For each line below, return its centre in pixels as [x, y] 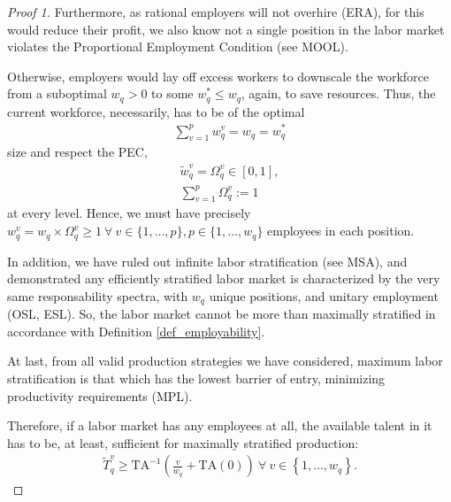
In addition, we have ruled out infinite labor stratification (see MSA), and [207, 261]
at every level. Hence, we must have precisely [129, 213]
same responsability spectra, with [98, 295]
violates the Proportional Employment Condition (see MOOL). [178, 46]
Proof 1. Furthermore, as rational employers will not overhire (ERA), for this [216, 12]
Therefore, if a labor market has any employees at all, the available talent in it [220, 425]
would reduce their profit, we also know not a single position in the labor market [226, 29]
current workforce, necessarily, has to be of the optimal [156, 111]
